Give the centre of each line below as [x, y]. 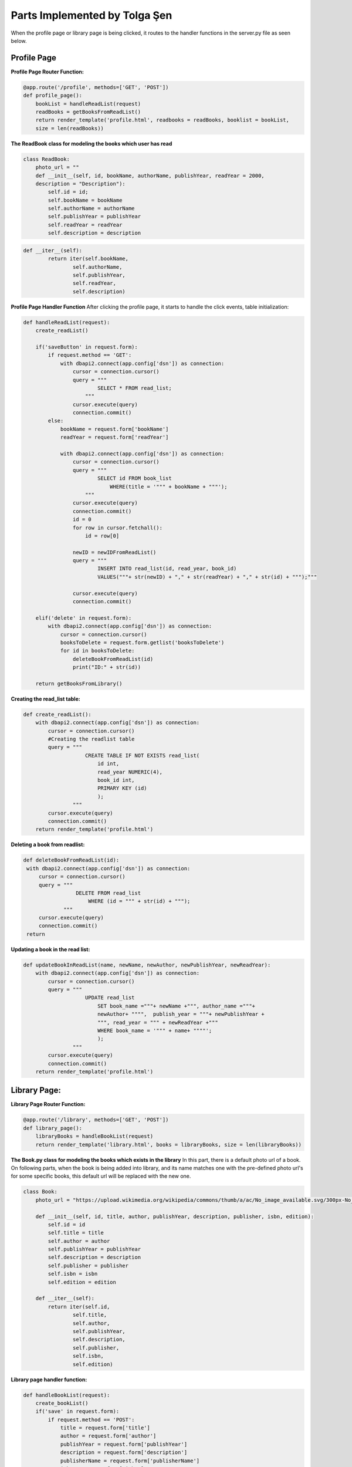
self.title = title [76, 1233]
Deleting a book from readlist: [48, 844]
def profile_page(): [53, 96]
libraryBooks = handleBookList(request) [94, 1136]
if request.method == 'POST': [91, 1419]
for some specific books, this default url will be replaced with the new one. [101, 1176]
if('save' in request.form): [77, 1412]
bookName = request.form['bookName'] [114, 429]
